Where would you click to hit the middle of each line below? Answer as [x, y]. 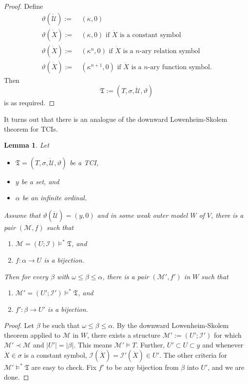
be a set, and [40, 181]
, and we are [226, 367]
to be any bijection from [143, 367]
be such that [61, 325]
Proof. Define [24, 6]
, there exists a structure [124, 335]
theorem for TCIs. [31, 128]
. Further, [151, 344]
